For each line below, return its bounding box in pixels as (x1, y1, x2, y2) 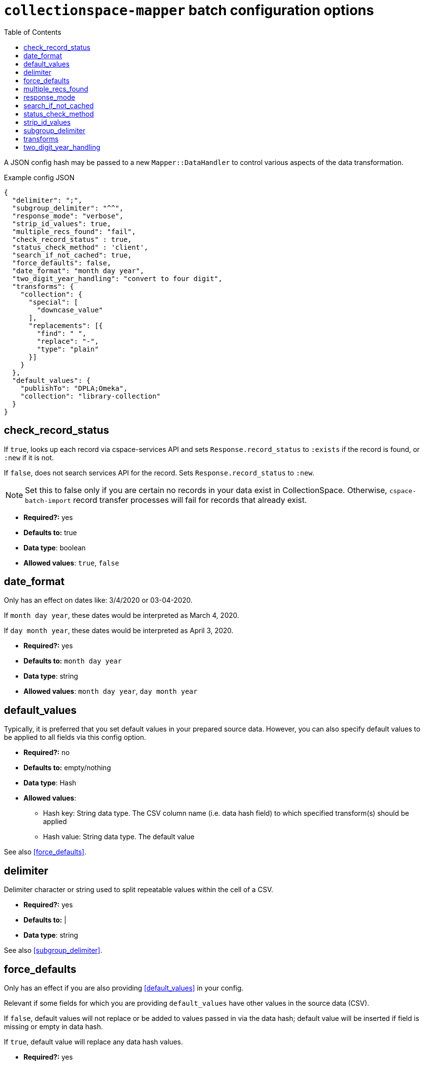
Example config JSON (4, 173, 75, 182)
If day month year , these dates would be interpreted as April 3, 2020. (4, 626, 234, 635)
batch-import (25, 497, 71, 504)
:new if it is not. (4, 453, 54, 462)
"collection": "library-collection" (20, 392, 161, 400)
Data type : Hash (23, 779, 76, 787)
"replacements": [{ (28, 321, 103, 330)
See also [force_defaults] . (4, 848, 87, 856)
